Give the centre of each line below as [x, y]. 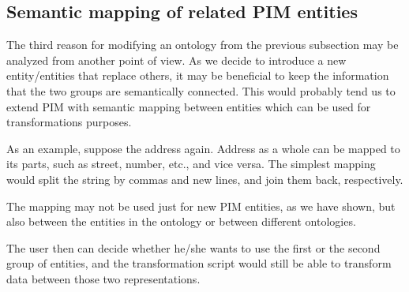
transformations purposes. [69, 122]
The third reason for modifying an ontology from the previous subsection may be [203, 45]
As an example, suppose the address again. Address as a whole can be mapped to [203, 148]
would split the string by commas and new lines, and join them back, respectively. [205, 179]
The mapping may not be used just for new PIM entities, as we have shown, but [201, 206]
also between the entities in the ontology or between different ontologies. [181, 221]
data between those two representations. [103, 278]
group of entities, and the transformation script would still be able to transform [199, 263]
